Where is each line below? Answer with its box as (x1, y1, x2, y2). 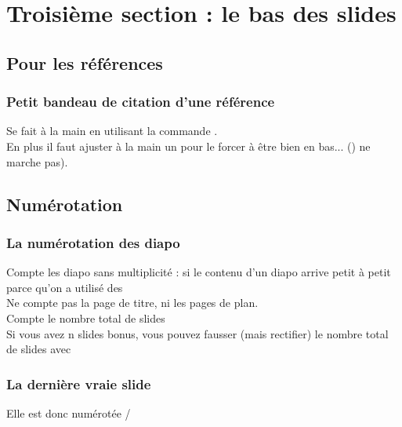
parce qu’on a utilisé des (6, 279, 123, 295)
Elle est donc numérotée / (6, 404, 131, 421)
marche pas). (6, 153, 68, 170)
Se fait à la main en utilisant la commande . (6, 122, 218, 139)
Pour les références (6, 50, 163, 75)
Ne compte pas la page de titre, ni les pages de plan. (6, 294, 259, 311)
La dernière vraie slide (6, 374, 151, 393)
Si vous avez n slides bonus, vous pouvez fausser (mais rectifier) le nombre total (6, 325, 389, 341)
